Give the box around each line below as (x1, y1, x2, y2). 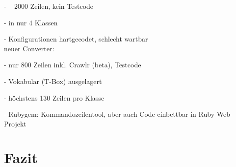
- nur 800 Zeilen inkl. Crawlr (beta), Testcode (4, 60, 141, 70)
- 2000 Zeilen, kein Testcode (4, 1, 94, 11)
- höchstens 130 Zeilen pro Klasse (4, 92, 105, 103)
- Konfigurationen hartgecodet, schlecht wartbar (4, 34, 148, 44)
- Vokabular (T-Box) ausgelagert (4, 76, 102, 86)
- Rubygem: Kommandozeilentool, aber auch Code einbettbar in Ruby (4, 109, 215, 119)
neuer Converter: (4, 43, 54, 53)
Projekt (4, 118, 26, 128)
